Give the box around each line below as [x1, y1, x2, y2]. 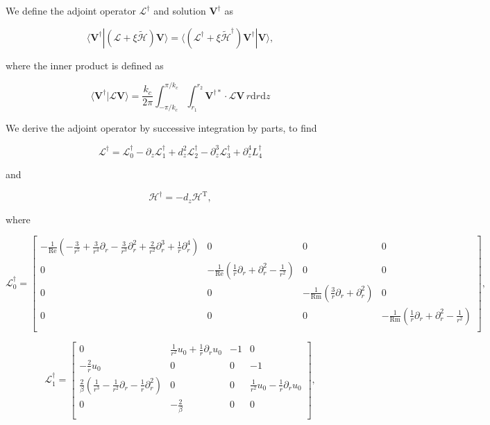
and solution [153, 3, 206, 17]
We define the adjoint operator [6, 3, 136, 17]
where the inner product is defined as [6, 58, 164, 72]
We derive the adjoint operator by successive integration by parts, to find [6, 121, 317, 135]
